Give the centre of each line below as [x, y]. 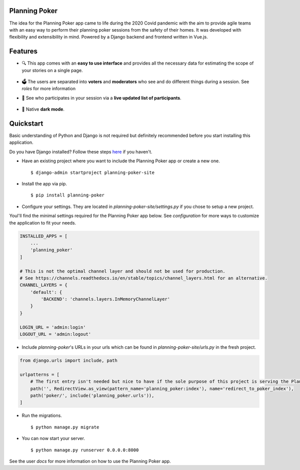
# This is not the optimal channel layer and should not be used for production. [123, 271]
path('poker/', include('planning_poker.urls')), [92, 395]
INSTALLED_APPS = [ [43, 236]
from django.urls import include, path [68, 361]
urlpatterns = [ [40, 374]
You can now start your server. [53, 438]
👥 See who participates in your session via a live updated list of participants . [102, 98]
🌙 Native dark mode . [43, 109]
